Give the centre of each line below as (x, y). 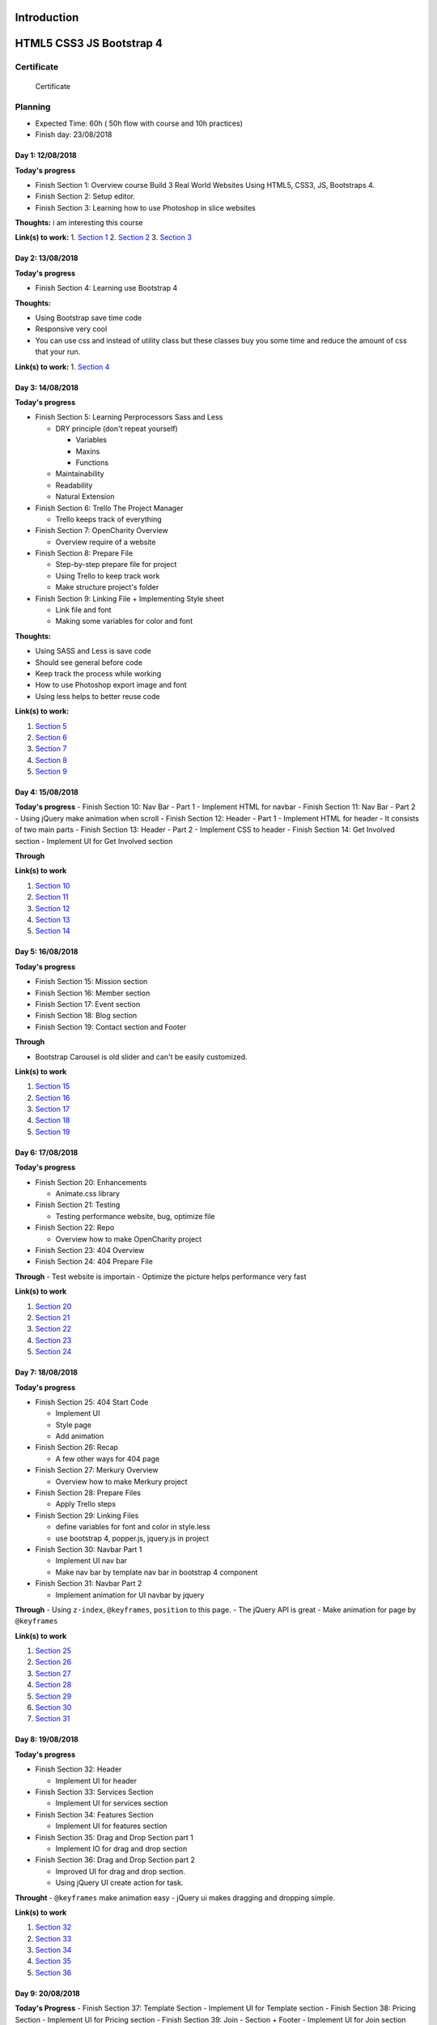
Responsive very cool (71, 329)
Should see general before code (89, 662)
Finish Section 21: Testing (78, 1205)
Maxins (88, 451)
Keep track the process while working (98, 673)
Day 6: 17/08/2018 (47, 1152)
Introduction (47, 17)
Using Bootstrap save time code (89, 318)
